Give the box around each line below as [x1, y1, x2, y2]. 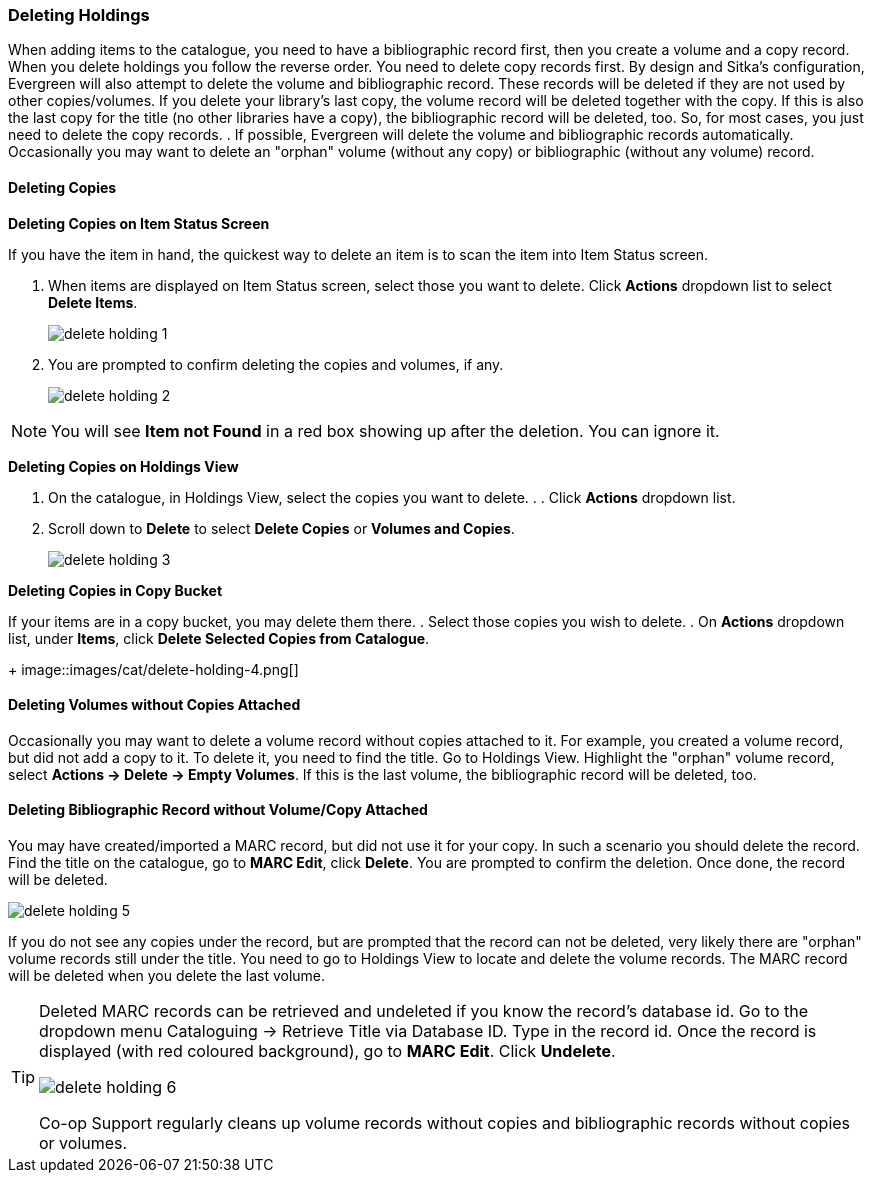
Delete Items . [48, 293, 138, 311]
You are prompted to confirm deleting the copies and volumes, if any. [48, 355, 504, 373]
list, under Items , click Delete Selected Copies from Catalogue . [8, 629, 430, 647]
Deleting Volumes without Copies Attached [8, 696, 301, 714]
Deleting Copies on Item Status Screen [8, 214, 270, 232]
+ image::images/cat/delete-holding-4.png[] [8, 660, 299, 678]
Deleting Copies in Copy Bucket [8, 581, 223, 599]
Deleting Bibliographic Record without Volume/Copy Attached [8, 801, 428, 819]
